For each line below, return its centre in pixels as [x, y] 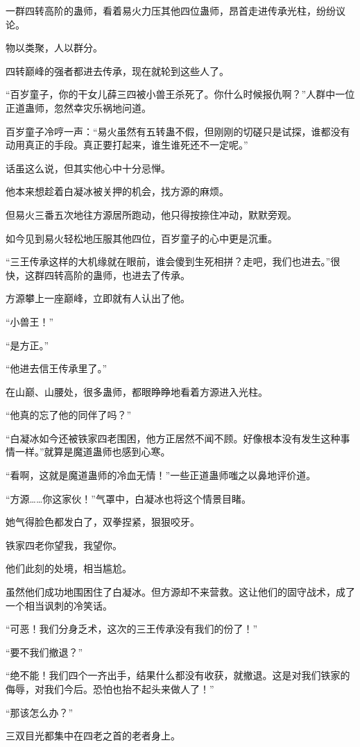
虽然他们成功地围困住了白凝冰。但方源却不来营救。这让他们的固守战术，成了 [180, 592]
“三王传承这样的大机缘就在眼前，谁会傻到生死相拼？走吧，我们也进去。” [168, 261]
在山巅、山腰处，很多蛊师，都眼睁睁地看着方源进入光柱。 [137, 391]
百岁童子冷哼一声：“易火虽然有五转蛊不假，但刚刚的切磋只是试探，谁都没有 [178, 131]
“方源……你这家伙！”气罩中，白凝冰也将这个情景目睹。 [128, 498]
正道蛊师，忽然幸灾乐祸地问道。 [78, 107]
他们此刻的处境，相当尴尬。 [69, 568]
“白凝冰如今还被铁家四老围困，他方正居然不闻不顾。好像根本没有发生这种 [173, 438]
